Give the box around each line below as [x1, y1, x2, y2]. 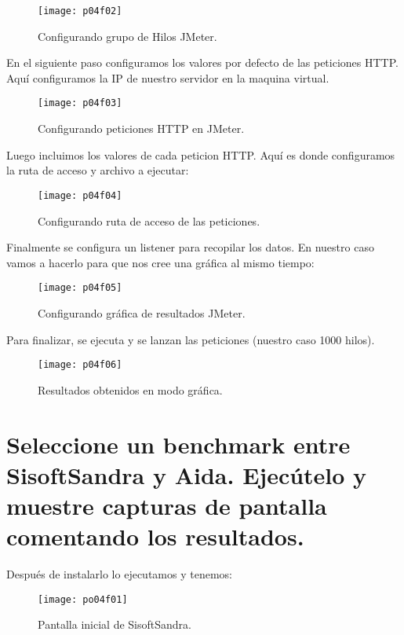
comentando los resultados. [6, 520, 304, 552]
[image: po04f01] [38, 593, 128, 605]
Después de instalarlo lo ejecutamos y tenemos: [6, 566, 232, 582]
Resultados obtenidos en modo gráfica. [38, 381, 223, 398]
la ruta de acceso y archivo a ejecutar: [6, 162, 189, 178]
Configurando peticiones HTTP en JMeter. [38, 120, 245, 137]
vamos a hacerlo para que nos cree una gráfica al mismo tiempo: [6, 254, 315, 270]
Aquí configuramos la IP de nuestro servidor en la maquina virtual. [6, 69, 329, 86]
